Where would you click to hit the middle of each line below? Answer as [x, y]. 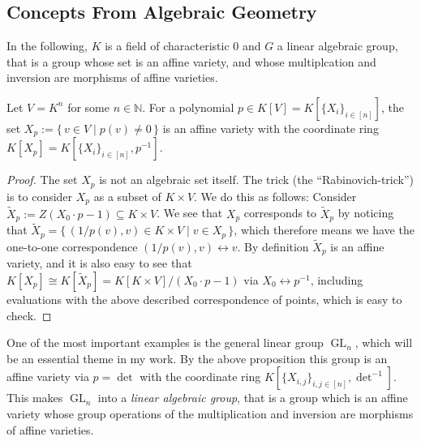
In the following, [47, 46]
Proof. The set [42, 180]
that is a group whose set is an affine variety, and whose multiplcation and [191, 61]
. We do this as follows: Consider [275, 196]
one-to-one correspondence [72, 246]
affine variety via [48, 377]
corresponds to [280, 213]
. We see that [190, 213]
